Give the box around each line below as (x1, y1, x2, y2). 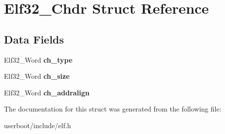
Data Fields (4, 31, 64, 46)
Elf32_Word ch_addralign (4, 87, 90, 97)
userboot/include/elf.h (4, 120, 71, 130)
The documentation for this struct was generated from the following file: (4, 104, 222, 114)
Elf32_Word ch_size (4, 71, 70, 81)
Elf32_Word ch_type (4, 54, 73, 65)
